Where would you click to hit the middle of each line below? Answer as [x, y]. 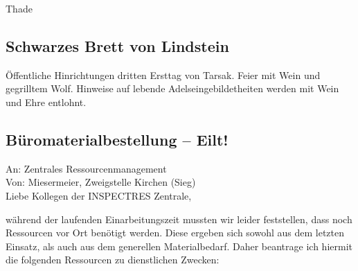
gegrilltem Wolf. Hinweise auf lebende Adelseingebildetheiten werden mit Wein [172, 88]
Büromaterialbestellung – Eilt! [117, 139]
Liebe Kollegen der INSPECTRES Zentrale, [99, 195]
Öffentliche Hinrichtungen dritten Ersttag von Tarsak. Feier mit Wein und [163, 75]
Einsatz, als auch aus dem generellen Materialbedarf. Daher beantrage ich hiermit [179, 246]
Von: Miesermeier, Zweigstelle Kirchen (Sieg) [101, 182]
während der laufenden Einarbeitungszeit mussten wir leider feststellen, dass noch [179, 219]
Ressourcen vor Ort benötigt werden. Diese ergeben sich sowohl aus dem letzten [175, 233]
